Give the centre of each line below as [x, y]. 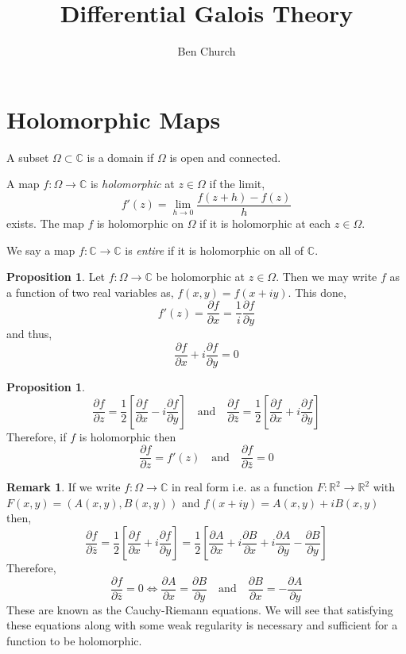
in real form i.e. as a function [242, 487]
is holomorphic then [128, 436]
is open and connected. [225, 157]
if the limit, [237, 184]
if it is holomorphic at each [265, 223]
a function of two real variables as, [90, 292]
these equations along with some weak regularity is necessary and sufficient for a [202, 625]
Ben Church [207, 51]
